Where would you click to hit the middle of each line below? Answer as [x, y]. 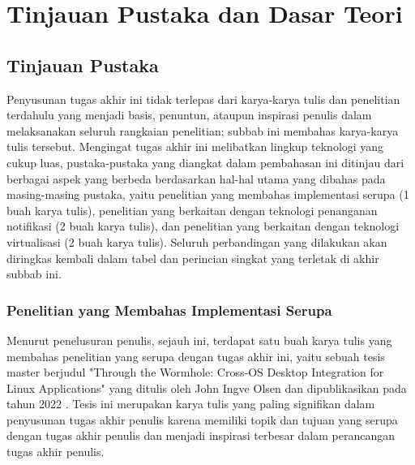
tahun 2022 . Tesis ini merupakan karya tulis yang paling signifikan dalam [191, 404]
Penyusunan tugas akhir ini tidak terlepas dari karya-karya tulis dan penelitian [203, 99]
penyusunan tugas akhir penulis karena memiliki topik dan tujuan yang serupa [202, 419]
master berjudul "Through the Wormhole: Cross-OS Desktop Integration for [195, 372]
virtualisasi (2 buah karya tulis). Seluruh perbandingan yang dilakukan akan [197, 241]
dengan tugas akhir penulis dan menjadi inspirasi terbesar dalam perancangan [201, 435]
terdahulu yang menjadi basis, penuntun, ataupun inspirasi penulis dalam [189, 115]
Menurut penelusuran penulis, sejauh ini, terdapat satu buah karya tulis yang [199, 340]
